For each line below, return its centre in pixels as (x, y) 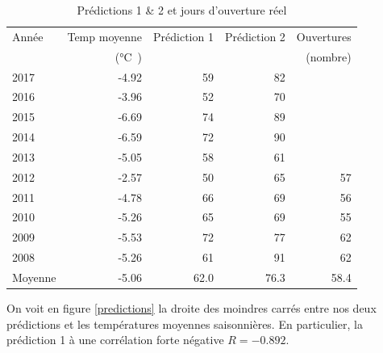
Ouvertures (324, 36)
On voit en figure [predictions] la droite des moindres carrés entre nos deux (191, 308)
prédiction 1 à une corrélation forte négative (115, 340)
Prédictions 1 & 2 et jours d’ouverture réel (182, 10)
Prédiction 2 (255, 36)
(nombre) (329, 56)
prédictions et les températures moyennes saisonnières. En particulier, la (185, 324)
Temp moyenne (104, 36)
